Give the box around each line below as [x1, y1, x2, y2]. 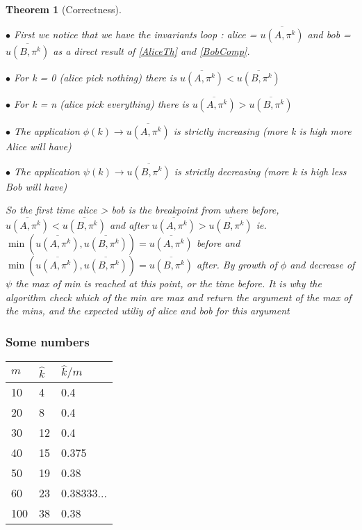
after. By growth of [197, 257, 277, 271]
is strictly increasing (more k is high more [173, 123, 352, 138]
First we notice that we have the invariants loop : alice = [14, 26, 257, 41]
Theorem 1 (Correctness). [6, 2, 122, 16]
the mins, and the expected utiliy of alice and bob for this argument [6, 303, 290, 318]
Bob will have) [6, 179, 67, 193]
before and [196, 235, 240, 250]
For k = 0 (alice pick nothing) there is [14, 70, 176, 85]
